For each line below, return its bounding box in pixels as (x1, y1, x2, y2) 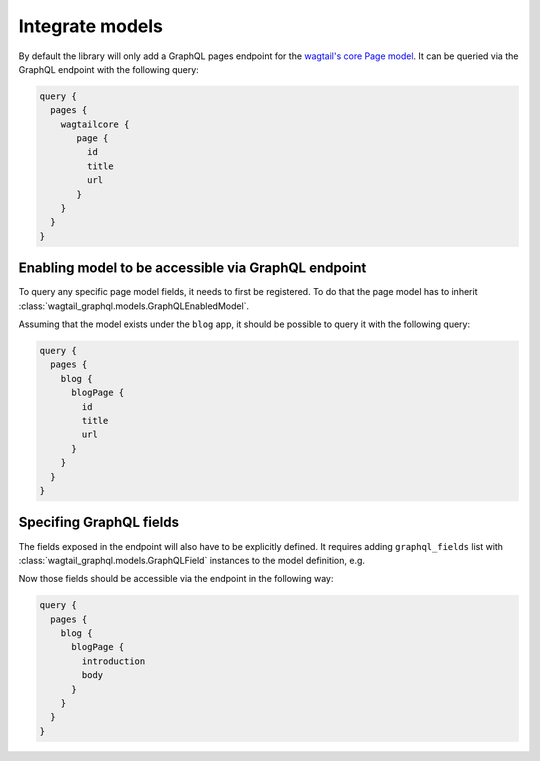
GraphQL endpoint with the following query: (18, 63, 199, 75)
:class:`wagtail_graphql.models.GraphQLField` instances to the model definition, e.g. (18, 554, 365, 566)
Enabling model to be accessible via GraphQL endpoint (18, 260, 367, 277)
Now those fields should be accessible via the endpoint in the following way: (18, 573, 334, 585)
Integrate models (18, 15, 164, 37)
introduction (81, 655, 146, 667)
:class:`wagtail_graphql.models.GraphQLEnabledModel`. (18, 300, 250, 312)
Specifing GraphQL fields (18, 514, 180, 531)
